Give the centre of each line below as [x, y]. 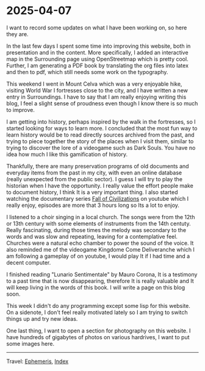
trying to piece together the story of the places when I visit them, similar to [100, 141]
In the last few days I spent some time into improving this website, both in [99, 46]
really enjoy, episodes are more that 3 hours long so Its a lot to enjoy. [93, 205]
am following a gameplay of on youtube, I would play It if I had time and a [98, 256]
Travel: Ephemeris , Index [38, 361]
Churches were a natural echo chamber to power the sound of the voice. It [100, 243]
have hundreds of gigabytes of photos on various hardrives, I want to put [98, 337]
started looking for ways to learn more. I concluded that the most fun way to [102, 128]
